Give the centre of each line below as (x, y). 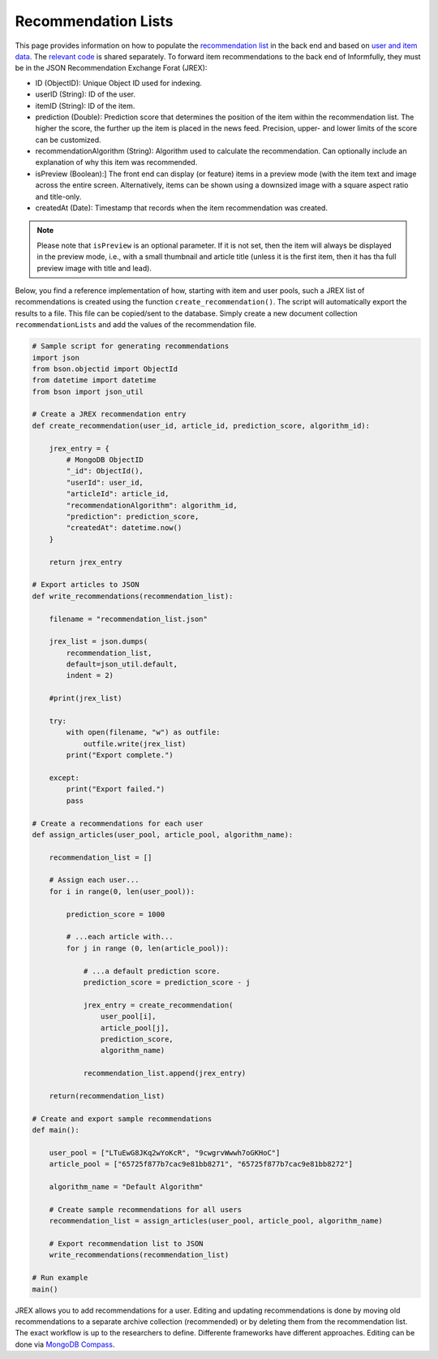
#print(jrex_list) (86, 699)
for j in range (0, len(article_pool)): (148, 948)
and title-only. (58, 196)
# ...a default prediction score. (152, 971)
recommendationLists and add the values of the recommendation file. (136, 325)
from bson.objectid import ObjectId (105, 369)
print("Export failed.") (116, 789)
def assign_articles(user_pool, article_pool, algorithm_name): (163, 835)
